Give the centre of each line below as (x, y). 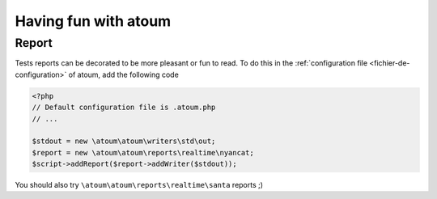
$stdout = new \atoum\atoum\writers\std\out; (124, 141)
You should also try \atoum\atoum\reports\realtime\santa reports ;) (139, 185)
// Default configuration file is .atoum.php (124, 108)
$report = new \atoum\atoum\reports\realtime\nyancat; (143, 152)
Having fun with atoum (93, 21)
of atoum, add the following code (124, 74)
